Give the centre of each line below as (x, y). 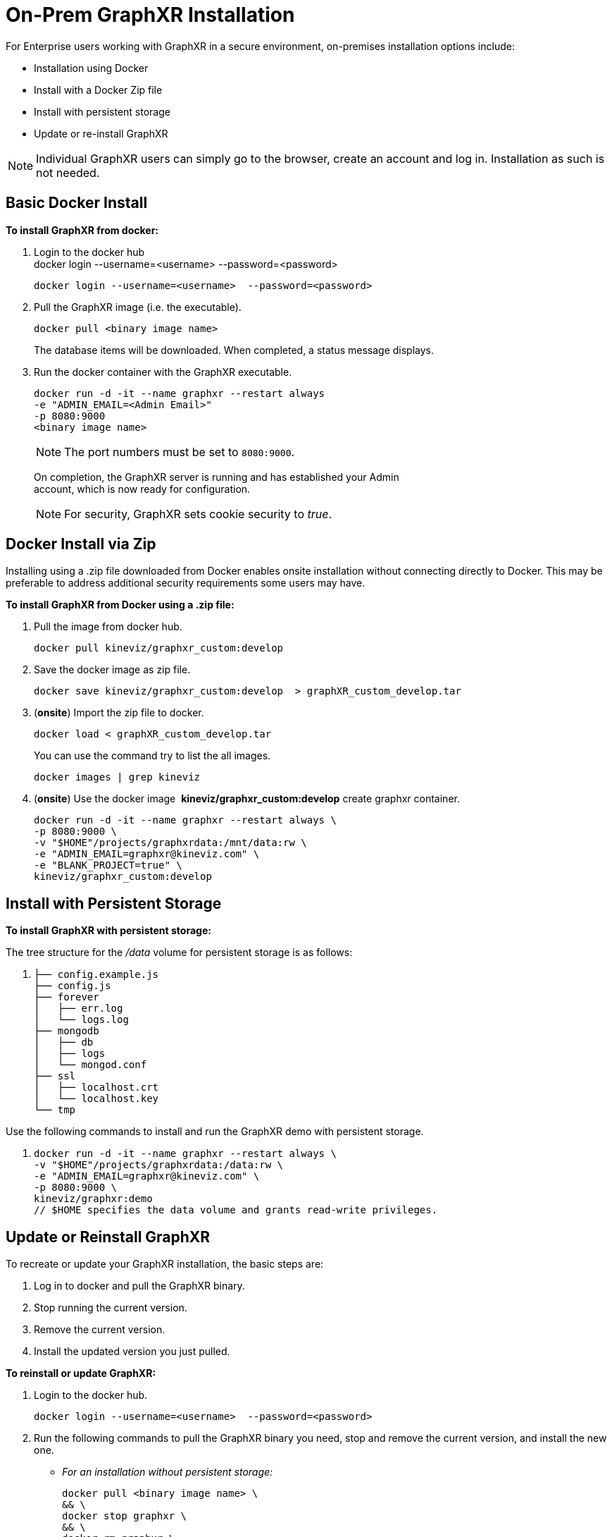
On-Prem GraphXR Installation (150, 15)
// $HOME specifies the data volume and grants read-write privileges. (236, 1210)
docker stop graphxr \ (125, 1516)
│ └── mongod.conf (90, 1065)
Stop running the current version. (111, 1308)
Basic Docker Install (77, 203)
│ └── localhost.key (96, 1099)
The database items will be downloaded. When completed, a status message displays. (234, 350)
